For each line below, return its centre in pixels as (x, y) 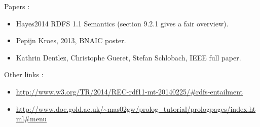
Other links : (24, 74)
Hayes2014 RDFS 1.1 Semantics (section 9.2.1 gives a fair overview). (122, 23)
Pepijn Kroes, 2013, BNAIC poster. (71, 40)
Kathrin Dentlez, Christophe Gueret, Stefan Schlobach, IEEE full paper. (128, 57)
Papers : (17, 6)
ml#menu (31, 119)
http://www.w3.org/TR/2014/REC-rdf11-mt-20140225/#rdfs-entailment (129, 91)
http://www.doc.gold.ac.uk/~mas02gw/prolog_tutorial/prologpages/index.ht (136, 108)
